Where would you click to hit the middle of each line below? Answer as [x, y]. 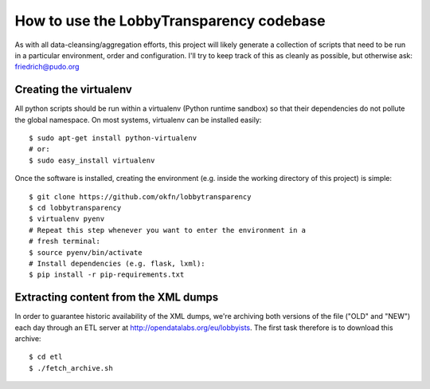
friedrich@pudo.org [47, 67]
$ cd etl [46, 357]
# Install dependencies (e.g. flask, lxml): [117, 263]
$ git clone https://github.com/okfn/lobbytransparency [140, 196]
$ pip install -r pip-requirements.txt [107, 275]
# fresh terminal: [65, 242]
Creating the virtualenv [74, 90]
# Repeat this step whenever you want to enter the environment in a [168, 230]
